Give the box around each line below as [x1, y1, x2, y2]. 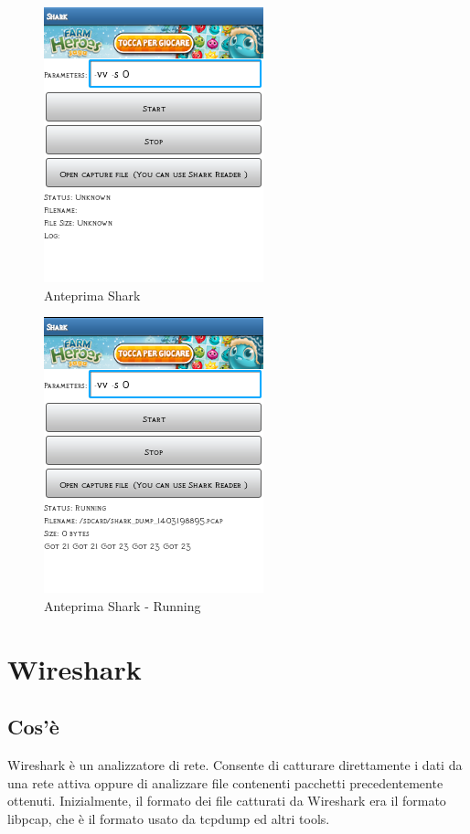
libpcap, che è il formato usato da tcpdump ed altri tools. [7, 808, 330, 828]
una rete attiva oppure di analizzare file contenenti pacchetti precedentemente [7, 773, 443, 792]
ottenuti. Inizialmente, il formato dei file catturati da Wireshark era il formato [7, 791, 446, 810]
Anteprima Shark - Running [44, 596, 201, 615]
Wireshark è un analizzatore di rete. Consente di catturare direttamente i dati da [7, 755, 463, 774]
